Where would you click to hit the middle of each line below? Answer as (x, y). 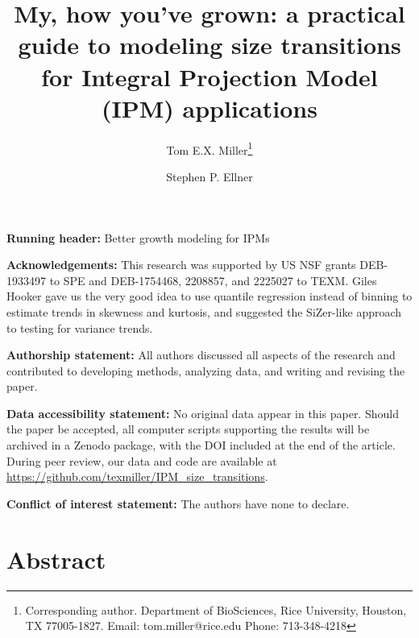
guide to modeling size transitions (209, 45)
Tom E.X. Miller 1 (209, 148)
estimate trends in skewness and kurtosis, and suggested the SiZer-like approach (204, 311)
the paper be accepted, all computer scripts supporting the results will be (188, 429)
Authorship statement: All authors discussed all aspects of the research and (201, 355)
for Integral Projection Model (209, 76)
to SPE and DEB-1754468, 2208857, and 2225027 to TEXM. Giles (213, 280)
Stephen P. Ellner (209, 176)
